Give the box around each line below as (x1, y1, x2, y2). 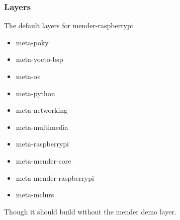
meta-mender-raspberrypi (16, 172, 94, 183)
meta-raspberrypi (16, 138, 69, 149)
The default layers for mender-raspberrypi (4, 20, 133, 31)
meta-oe (16, 71, 41, 81)
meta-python (16, 88, 55, 98)
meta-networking (16, 105, 68, 115)
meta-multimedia (16, 121, 68, 132)
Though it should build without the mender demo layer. (4, 206, 176, 216)
